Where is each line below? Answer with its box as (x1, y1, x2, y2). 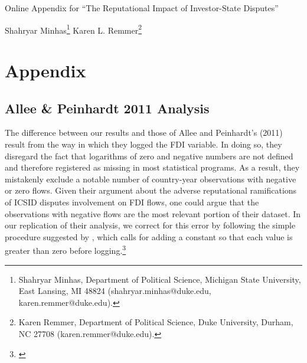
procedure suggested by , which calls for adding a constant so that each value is (5, 230, 293, 243)
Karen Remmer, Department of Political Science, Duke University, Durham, (18, 316, 293, 328)
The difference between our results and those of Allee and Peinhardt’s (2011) (5, 126, 283, 139)
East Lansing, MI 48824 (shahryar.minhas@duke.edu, (18, 284, 211, 297)
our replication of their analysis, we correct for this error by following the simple (5, 219, 296, 231)
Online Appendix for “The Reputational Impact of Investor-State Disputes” (5, 2, 279, 14)
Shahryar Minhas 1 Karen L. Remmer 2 (5, 22, 142, 36)
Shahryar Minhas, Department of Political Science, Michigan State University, (18, 273, 301, 285)
